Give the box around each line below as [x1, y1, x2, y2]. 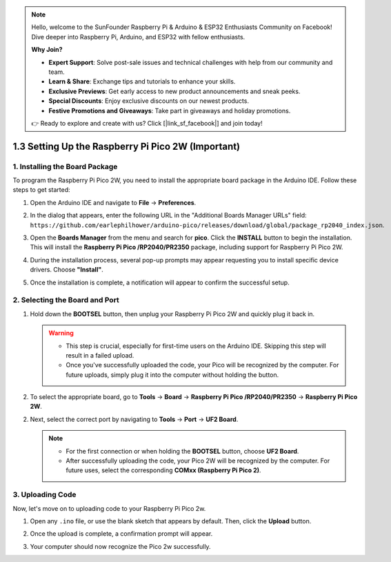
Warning [48, 329, 74, 338]
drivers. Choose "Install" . [30, 266, 103, 274]
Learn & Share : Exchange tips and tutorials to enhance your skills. [48, 77, 236, 86]
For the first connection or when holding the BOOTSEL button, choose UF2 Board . [66, 447, 299, 455]
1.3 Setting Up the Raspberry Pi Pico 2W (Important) [12, 140, 241, 152]
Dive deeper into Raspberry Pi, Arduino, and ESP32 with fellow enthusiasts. [31, 32, 245, 41]
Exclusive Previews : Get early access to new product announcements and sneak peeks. [48, 87, 301, 95]
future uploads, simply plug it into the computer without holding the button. [66, 370, 279, 379]
